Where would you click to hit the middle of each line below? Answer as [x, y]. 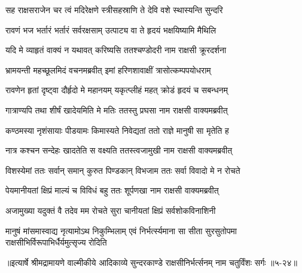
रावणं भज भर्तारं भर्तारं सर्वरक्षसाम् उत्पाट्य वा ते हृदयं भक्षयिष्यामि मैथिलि [111, 30]
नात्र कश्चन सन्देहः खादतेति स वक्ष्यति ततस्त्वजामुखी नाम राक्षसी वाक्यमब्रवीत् [119, 150]
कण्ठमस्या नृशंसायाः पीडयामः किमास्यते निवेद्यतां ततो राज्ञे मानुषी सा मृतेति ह [117, 130]
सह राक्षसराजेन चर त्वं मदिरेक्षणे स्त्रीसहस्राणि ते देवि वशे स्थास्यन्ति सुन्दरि [114, 10]
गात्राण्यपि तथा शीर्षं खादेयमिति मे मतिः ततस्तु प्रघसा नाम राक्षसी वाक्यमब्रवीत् [117, 110]
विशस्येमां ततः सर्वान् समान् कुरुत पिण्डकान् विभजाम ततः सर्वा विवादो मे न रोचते [123, 170]
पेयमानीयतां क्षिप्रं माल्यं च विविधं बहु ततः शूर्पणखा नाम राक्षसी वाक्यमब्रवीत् [112, 190]
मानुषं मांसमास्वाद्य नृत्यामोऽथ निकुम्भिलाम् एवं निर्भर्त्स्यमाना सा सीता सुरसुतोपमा [121, 230]
